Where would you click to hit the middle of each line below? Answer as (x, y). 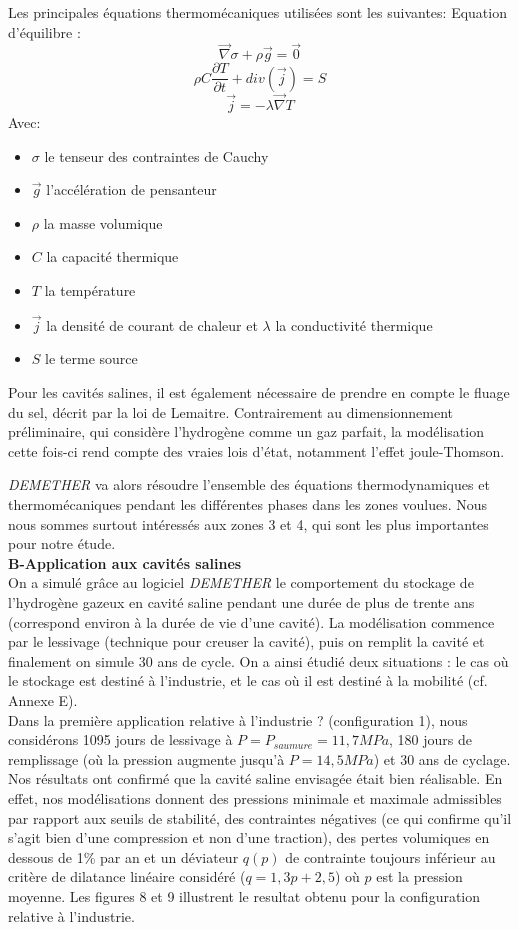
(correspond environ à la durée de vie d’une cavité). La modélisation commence (251, 621)
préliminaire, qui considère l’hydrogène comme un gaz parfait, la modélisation (246, 431)
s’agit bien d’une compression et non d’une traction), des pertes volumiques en (249, 837)
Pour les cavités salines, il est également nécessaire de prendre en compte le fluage (259, 392)
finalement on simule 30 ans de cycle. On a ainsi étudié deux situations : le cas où (258, 660)
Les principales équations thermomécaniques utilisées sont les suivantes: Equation (257, 12)
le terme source (91, 358)
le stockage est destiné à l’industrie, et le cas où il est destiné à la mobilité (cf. (248, 680)
